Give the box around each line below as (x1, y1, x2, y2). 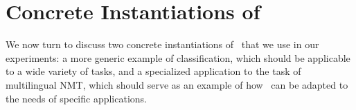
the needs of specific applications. (6, 91, 148, 105)
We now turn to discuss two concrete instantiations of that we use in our (6, 37, 319, 52)
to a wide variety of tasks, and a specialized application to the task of (6, 64, 301, 78)
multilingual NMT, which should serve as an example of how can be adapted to (6, 77, 348, 91)
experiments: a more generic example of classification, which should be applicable (6, 50, 350, 65)
